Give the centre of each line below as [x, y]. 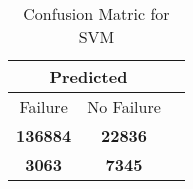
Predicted [88, 76]
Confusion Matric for [96, 13]
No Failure [124, 106]
